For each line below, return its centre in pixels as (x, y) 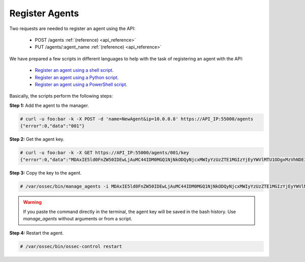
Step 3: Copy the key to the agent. (45, 173)
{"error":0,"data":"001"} (52, 126)
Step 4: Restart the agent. (37, 233)
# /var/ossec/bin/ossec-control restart (71, 246)
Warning (32, 202)
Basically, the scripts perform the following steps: (61, 96)
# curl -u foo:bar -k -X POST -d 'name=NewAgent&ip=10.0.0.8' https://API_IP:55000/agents (137, 119)
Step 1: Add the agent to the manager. (49, 105)
